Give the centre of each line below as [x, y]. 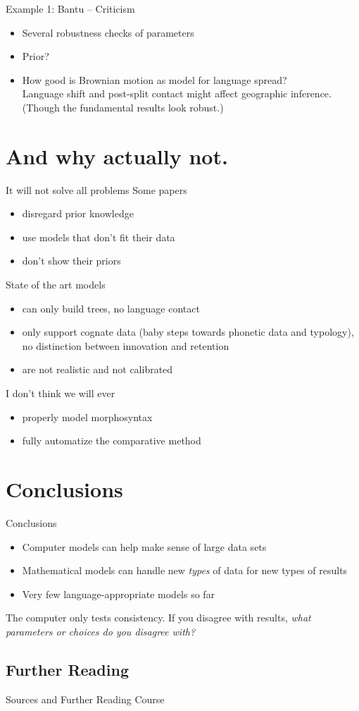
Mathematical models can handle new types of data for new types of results [185, 570]
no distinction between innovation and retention [126, 345]
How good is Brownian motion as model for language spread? [155, 79]
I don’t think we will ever [61, 393]
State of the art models [56, 285]
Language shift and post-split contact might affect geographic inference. [177, 93]
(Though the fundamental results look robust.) [123, 107]
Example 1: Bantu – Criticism [70, 8]
